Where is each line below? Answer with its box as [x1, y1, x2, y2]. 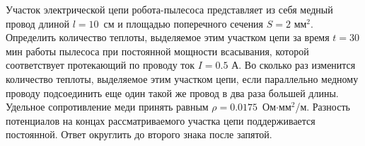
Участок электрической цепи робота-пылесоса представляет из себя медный [6, 2, 333, 16]
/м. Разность [295, 99, 350, 114]
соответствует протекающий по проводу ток [6, 57, 195, 72]
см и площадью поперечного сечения [103, 16, 264, 30]
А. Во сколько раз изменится [231, 57, 356, 72]
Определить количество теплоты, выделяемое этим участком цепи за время [6, 30, 330, 45]
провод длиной [6, 16, 69, 30]
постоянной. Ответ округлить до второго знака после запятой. [6, 127, 272, 142]
